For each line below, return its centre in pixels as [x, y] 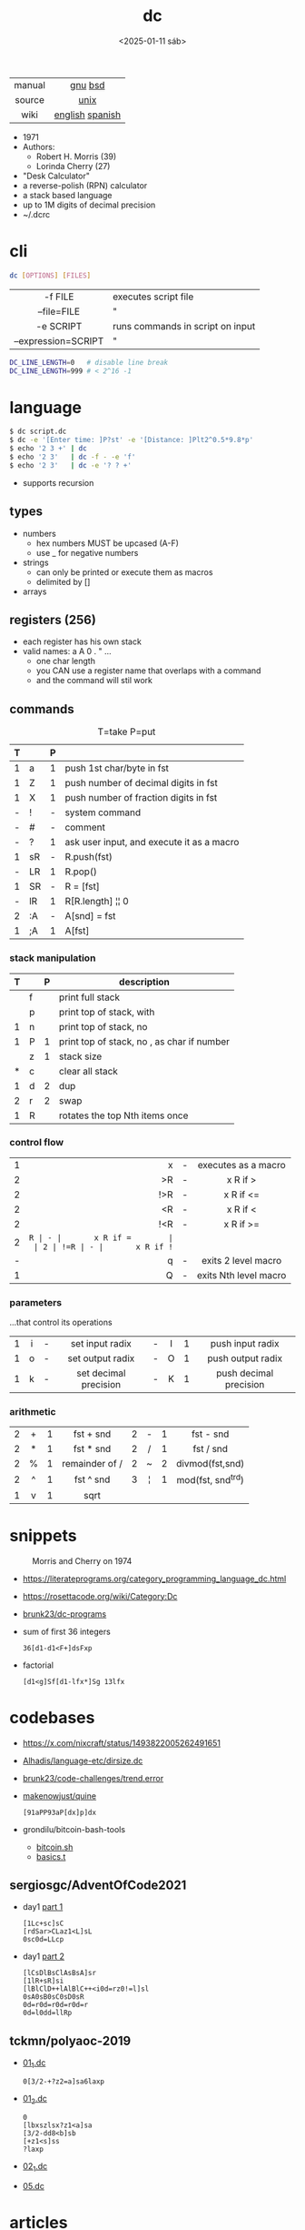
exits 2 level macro [241, 1260]
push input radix [245, 1344]
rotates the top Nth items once [123, 1115]
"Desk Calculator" [56, 176]
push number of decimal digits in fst [141, 783]
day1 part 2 [44, 1956]
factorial [38, 1665]
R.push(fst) [89, 857]
